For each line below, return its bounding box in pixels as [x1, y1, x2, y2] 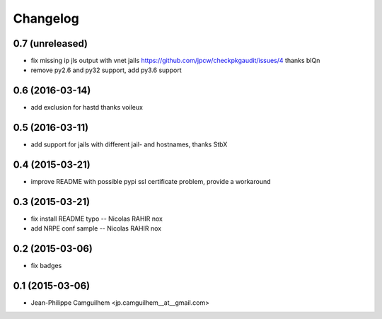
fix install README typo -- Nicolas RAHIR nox [30, 214, 163, 223]
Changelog [13, 11, 79, 26]
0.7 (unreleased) [13, 37, 88, 50]
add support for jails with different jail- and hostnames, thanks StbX [30, 140, 228, 149]
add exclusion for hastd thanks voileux [30, 103, 143, 112]
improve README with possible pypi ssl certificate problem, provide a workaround [30, 178, 272, 186]
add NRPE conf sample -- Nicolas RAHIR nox [30, 224, 162, 233]
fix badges [30, 262, 62, 270]
